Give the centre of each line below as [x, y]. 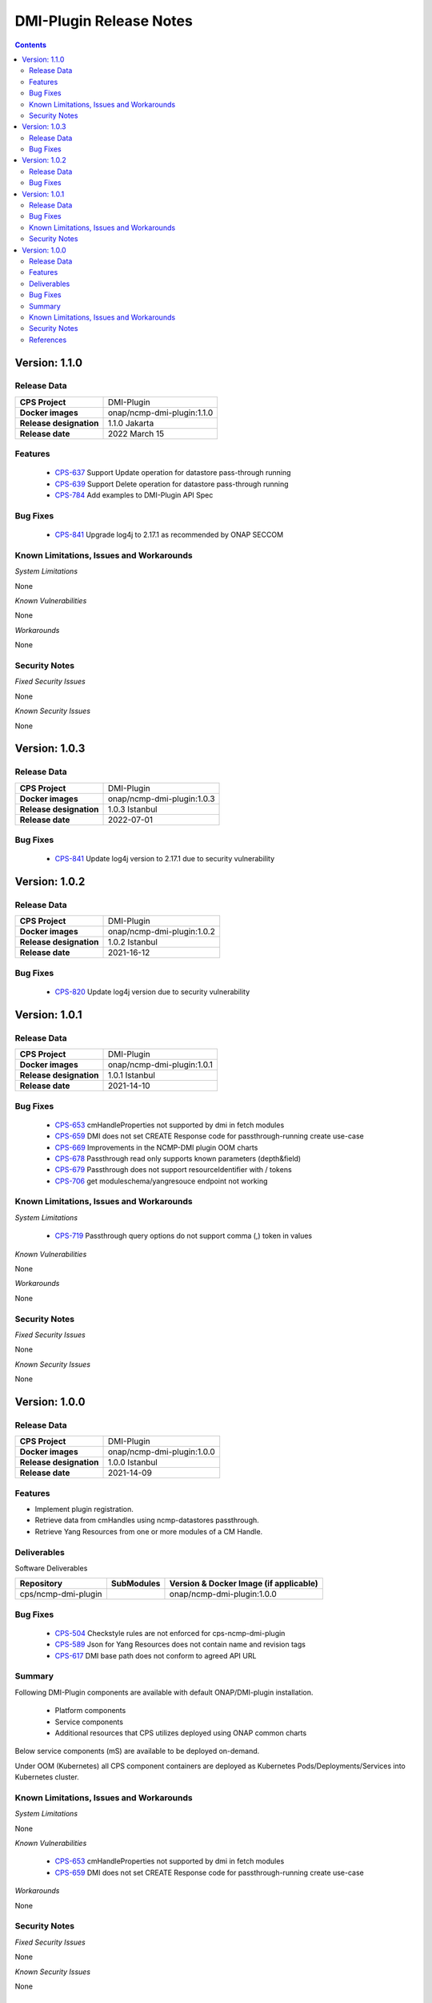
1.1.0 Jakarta [131, 423]
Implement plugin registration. [84, 1509]
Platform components [90, 1711]
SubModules [136, 1584]
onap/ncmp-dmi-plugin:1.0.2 [161, 932]
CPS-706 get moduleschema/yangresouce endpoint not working [161, 1181]
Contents [31, 45]
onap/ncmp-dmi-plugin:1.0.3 [161, 799]
